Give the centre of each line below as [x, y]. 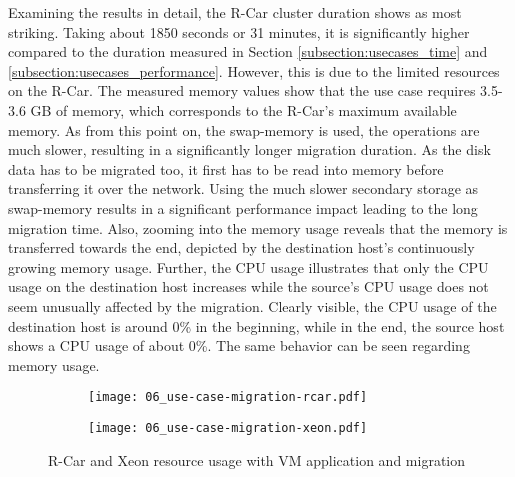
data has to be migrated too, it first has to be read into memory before [226, 168]
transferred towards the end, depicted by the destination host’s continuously [241, 247]
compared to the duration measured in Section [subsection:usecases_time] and [248, 51]
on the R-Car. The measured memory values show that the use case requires [242, 90]
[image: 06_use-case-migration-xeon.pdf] [228, 427]
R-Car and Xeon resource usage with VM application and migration [257, 459]
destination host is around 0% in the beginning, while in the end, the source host [256, 325]
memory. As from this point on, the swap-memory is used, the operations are [244, 129]
